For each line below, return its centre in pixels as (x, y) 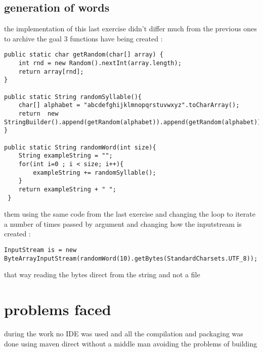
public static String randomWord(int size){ (80, 147)
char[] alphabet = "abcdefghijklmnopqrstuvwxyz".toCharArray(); (129, 105)
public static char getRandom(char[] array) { (84, 55)
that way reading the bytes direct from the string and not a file (102, 274)
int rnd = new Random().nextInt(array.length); (100, 63)
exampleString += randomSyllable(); (95, 172)
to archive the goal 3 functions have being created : (83, 38)
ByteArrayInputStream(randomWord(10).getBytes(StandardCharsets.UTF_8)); (131, 258)
